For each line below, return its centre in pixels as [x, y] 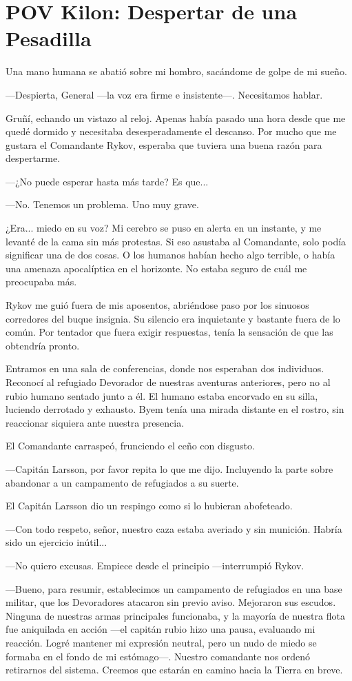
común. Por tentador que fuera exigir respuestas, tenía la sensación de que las [169, 332]
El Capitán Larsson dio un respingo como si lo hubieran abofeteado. [149, 506]
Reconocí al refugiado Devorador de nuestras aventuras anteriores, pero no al [168, 382]
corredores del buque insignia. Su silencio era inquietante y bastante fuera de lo [173, 318]
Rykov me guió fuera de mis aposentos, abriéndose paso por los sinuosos [157, 305]
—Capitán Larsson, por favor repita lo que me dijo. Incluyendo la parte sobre [169, 468]
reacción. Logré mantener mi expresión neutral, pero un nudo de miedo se [161, 642]
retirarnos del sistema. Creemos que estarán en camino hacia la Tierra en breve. [174, 670]
